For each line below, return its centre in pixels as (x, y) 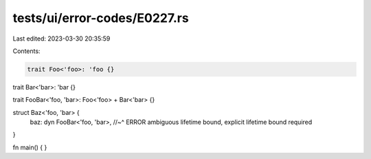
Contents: (26, 51)
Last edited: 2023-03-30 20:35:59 (61, 39)
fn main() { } (30, 147)
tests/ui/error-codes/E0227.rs (101, 18)
